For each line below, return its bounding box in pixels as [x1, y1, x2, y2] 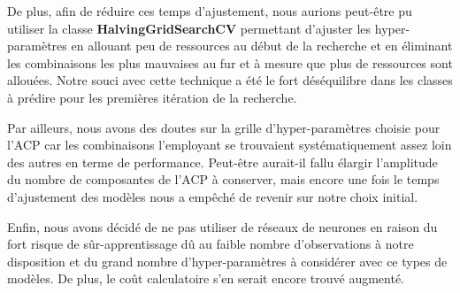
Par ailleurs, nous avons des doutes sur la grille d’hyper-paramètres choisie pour [7, 118, 441, 136]
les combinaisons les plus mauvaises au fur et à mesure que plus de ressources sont [7, 53, 453, 72]
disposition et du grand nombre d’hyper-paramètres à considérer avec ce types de [7, 251, 448, 270]
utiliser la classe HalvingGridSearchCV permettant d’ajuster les [7, 19, 372, 37]
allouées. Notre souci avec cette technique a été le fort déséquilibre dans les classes [7, 71, 453, 89]
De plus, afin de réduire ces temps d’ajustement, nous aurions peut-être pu [7, 2, 412, 19]
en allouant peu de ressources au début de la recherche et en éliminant [71, 36, 453, 55]
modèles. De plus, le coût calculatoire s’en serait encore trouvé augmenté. [7, 269, 404, 288]
